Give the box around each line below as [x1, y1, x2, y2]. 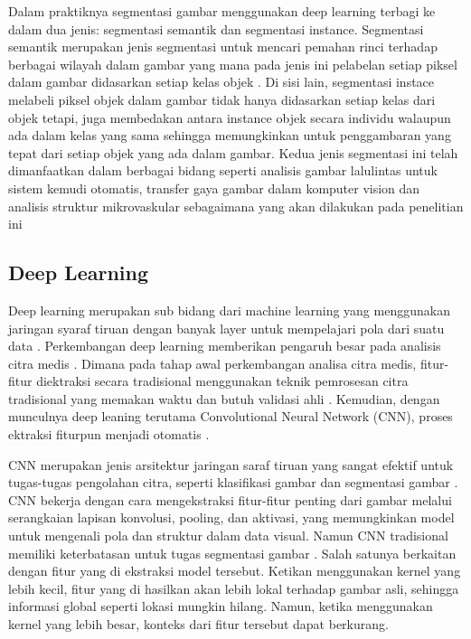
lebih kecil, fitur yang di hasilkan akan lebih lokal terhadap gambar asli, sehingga [8, 578, 459, 597]
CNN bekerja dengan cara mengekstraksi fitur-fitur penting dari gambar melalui [8, 490, 452, 509]
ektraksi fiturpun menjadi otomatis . [8, 425, 210, 444]
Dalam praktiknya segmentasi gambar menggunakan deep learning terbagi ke [8, 2, 436, 20]
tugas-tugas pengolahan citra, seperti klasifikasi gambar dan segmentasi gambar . [8, 473, 458, 492]
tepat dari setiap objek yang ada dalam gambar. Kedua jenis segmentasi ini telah [8, 143, 458, 162]
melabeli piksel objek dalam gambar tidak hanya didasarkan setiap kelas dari [8, 89, 436, 108]
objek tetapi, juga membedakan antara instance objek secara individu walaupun [8, 108, 451, 127]
